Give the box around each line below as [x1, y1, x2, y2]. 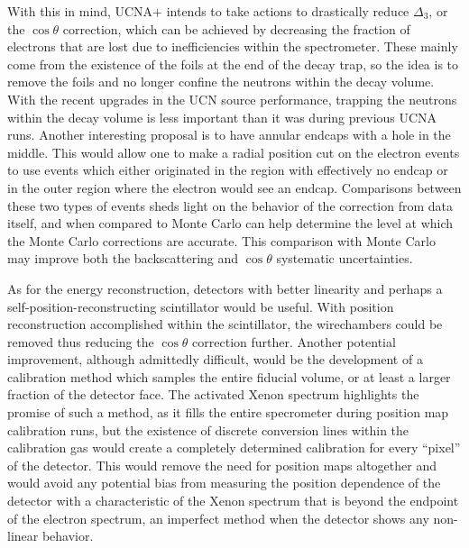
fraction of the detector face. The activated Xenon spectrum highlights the [7, 385, 419, 404]
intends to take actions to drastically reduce [166, 2, 409, 20]
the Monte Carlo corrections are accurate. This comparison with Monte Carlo [7, 231, 436, 250]
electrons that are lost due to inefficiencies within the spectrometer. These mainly [7, 37, 458, 56]
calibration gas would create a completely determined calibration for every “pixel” [7, 438, 461, 457]
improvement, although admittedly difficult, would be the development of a [7, 350, 423, 369]
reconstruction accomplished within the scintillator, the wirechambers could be [7, 315, 443, 333]
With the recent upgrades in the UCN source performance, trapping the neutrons [7, 89, 457, 108]
